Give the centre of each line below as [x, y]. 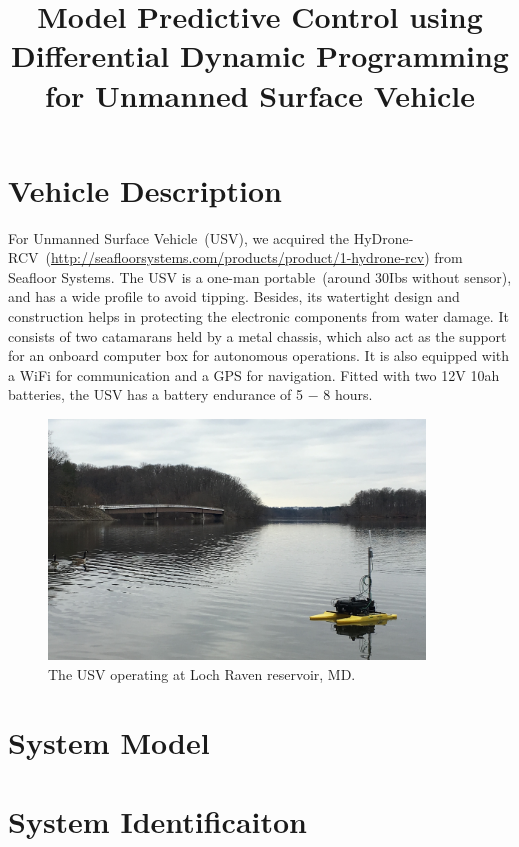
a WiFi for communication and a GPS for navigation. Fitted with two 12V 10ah [254, 374]
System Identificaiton [158, 820]
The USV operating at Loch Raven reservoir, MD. [202, 673]
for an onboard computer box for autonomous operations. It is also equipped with [259, 355]
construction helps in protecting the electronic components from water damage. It [258, 316]
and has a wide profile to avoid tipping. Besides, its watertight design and [234, 296]
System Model [109, 742]
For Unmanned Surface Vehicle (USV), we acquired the [178, 237]
